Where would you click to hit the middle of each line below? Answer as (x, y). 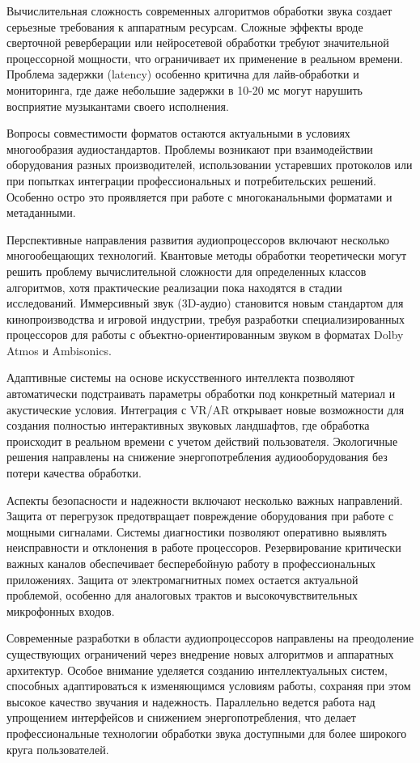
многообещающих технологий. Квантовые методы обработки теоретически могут (207, 255)
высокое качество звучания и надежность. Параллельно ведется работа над (191, 701)
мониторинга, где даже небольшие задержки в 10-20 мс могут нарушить (185, 89)
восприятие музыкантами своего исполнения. (118, 106)
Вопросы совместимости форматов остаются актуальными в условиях (178, 133)
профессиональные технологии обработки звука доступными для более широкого (207, 733)
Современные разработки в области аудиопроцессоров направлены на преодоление (210, 638)
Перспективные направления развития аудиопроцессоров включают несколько (198, 239)
